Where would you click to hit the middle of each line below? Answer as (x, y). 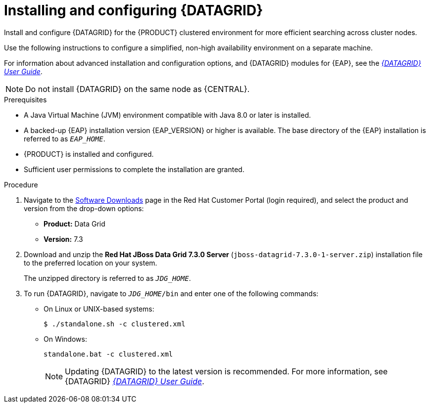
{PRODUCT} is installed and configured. (89, 154)
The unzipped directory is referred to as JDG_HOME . (107, 278)
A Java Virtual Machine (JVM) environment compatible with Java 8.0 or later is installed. (167, 115)
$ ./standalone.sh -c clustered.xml (115, 324)
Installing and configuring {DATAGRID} (134, 10)
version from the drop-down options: (84, 208)
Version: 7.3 (63, 239)
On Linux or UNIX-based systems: (99, 309)
